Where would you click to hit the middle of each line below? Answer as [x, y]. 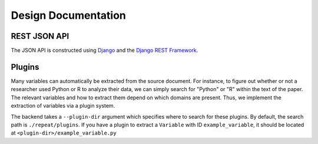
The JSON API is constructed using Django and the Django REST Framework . [105, 51]
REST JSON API [40, 36]
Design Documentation [68, 15]
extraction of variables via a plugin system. [63, 106]
